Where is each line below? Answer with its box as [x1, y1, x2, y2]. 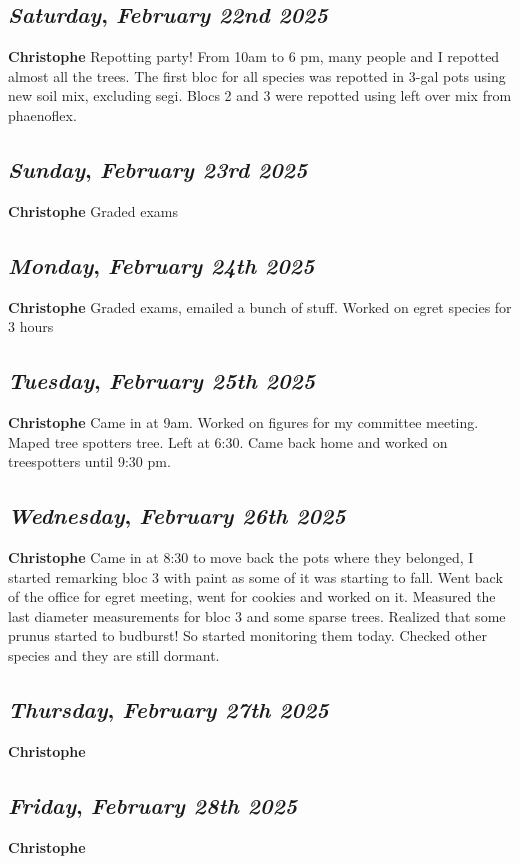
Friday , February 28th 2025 [8, 789, 298, 820]
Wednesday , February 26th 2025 [8, 500, 346, 531]
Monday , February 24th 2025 [8, 249, 315, 280]
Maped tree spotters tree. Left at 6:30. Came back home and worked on [8, 431, 448, 452]
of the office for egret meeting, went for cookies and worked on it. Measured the [8, 586, 496, 607]
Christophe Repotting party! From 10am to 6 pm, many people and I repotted [8, 46, 500, 67]
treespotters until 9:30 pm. [8, 451, 171, 472]
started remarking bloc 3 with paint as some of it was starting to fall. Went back [8, 566, 503, 587]
